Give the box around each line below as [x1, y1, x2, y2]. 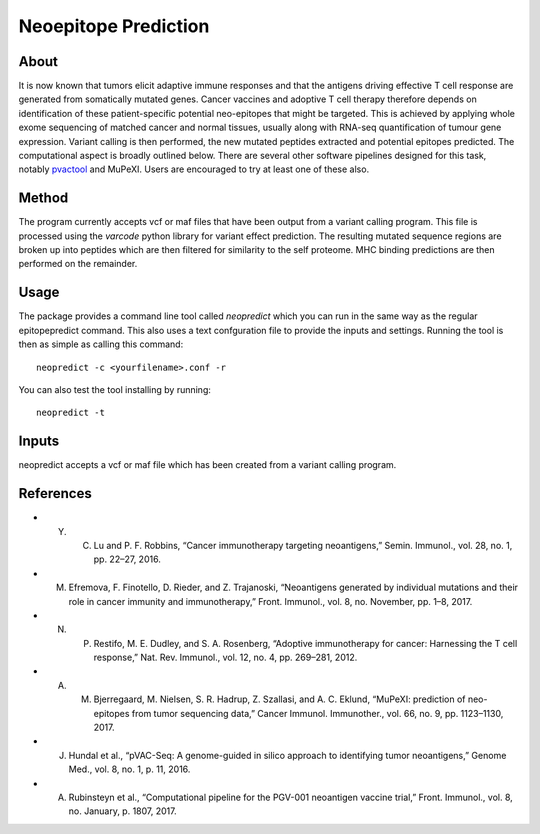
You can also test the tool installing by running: [18, 383, 212, 395]
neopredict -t [36, 407, 105, 419]
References [18, 485, 92, 502]
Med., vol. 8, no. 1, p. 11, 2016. [68, 763, 191, 775]
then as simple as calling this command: [18, 338, 184, 350]
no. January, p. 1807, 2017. [68, 805, 177, 817]
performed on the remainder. [18, 258, 138, 270]
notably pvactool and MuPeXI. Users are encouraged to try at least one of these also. [18, 163, 370, 175]
